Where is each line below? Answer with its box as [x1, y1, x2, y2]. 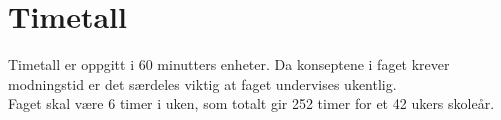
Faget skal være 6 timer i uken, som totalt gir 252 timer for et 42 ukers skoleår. [8, 93, 495, 114]
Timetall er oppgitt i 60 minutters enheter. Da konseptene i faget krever [8, 54, 450, 75]
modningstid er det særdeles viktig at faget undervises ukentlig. [8, 73, 397, 94]
